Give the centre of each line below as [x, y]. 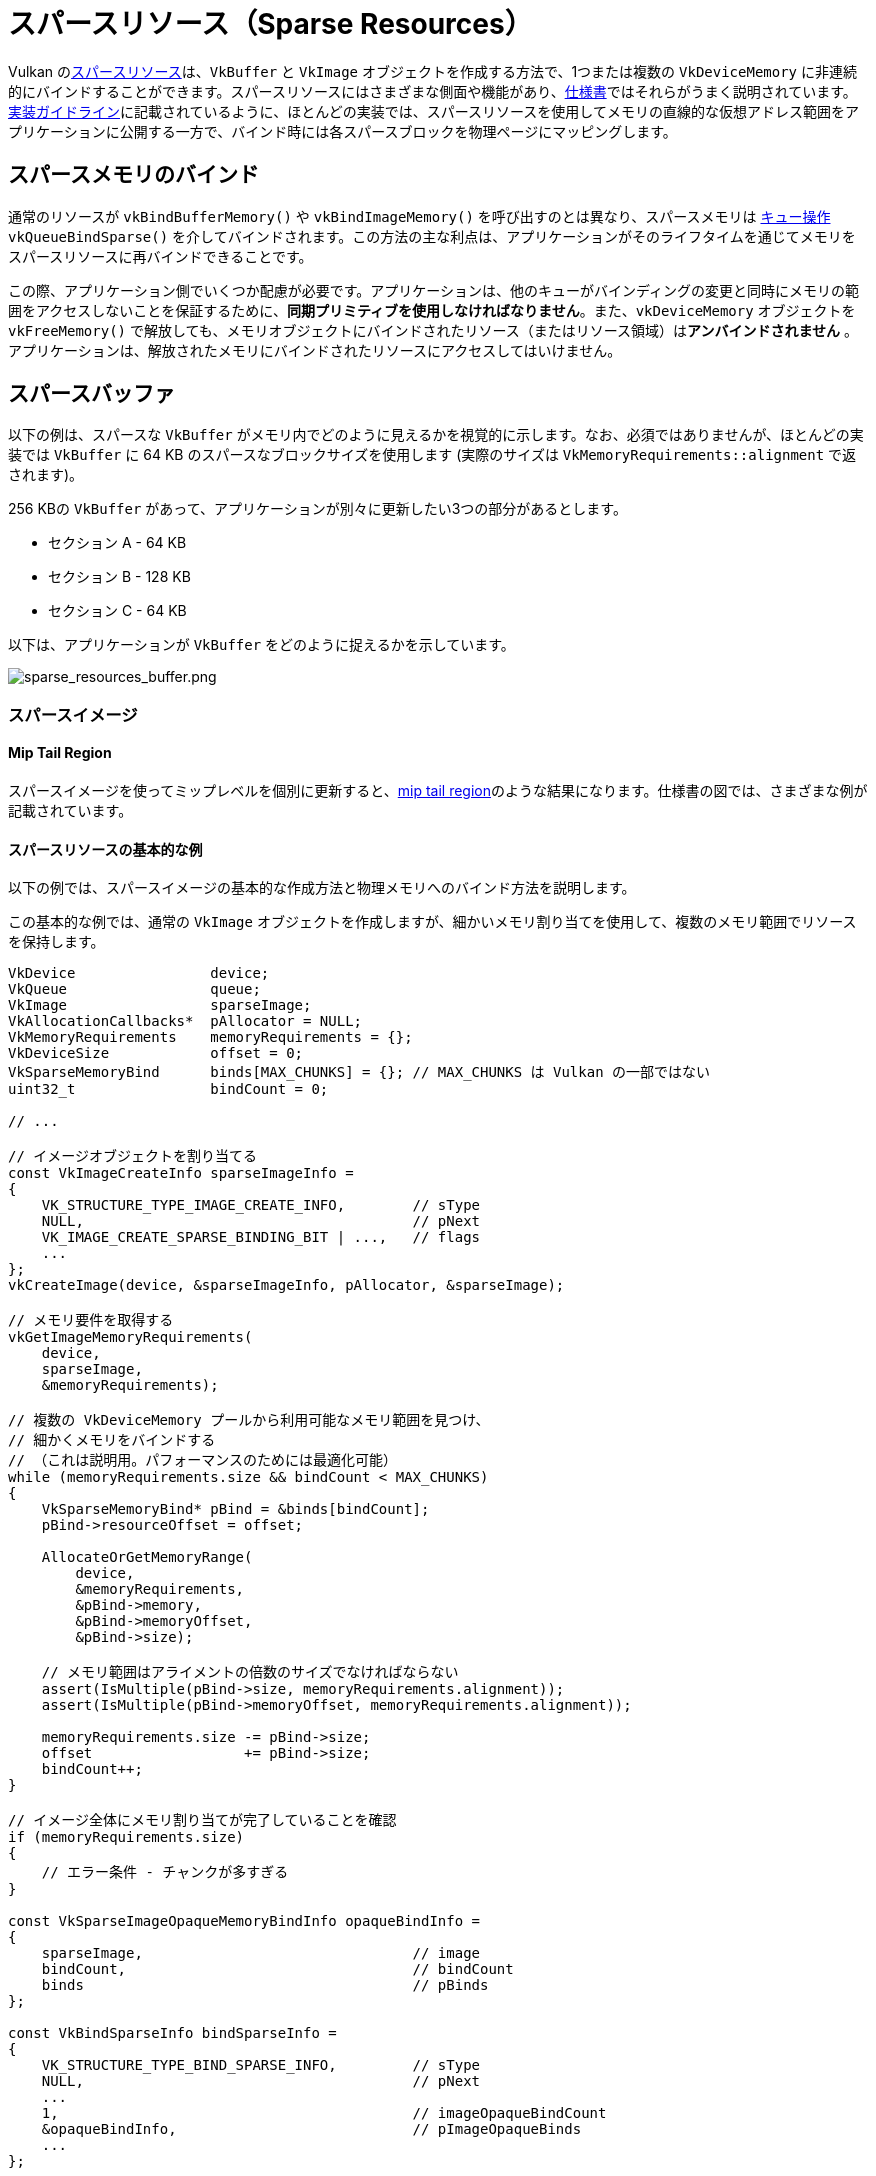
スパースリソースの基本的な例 [105, 849]
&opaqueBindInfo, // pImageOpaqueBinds [311, 2129]
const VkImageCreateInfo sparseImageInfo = [181, 1173]
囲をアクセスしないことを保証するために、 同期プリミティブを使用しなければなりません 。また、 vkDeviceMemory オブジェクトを [432, 310]
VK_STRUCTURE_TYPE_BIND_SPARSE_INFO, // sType [261, 2065]
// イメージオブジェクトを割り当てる [133, 1156]
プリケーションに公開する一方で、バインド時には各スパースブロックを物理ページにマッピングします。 [342, 131]
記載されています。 [70, 811]
